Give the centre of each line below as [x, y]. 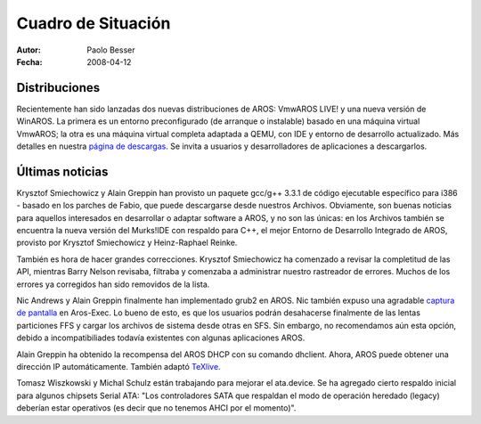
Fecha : [29, 61]
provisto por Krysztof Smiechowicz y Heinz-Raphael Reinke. [127, 243]
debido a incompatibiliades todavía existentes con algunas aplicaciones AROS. [161, 338]
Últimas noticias [62, 171]
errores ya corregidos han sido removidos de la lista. [113, 284]
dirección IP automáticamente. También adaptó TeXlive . [119, 367]
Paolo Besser [111, 50]
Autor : [29, 50]
